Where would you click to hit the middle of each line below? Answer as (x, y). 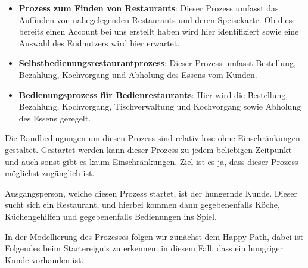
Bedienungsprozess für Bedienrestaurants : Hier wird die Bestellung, (153, 94)
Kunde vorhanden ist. (44, 259)
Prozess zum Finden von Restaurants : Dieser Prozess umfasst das (149, 8)
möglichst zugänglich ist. (50, 173)
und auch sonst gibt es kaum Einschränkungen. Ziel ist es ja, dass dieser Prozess (152, 161)
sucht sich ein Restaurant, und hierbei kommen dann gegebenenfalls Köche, (142, 205)
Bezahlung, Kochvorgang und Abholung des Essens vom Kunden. (138, 74)
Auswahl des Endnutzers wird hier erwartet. (99, 43)
